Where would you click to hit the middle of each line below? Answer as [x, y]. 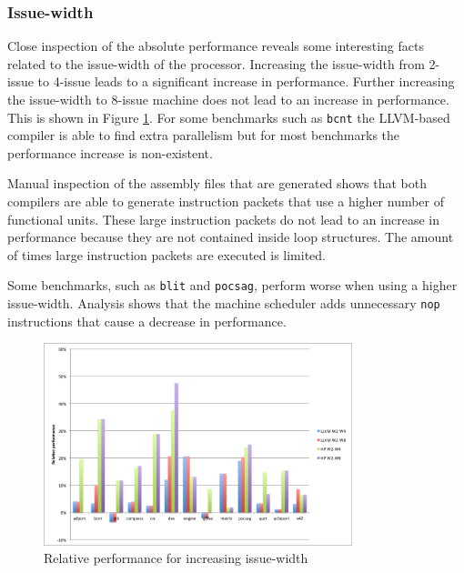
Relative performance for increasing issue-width [176, 558]
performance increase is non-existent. [110, 152]
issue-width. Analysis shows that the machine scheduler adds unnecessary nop [224, 303]
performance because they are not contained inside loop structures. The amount [231, 237]
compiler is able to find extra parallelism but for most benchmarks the [204, 135]
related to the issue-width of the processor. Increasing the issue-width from [216, 63]
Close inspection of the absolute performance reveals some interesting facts [216, 46]
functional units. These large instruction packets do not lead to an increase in [223, 219]
